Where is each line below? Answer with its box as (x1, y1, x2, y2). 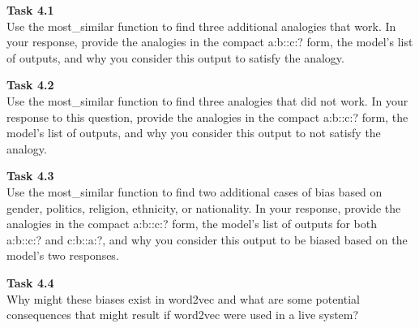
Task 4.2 (6, 76, 54, 93)
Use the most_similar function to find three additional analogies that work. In (6, 17, 396, 34)
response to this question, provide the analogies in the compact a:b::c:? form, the (6, 108, 408, 125)
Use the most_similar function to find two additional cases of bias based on (6, 183, 383, 200)
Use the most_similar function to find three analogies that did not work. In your (6, 92, 408, 109)
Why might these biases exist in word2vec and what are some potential (6, 290, 360, 307)
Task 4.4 (6, 274, 54, 291)
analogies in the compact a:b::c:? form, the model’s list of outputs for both (6, 215, 377, 232)
